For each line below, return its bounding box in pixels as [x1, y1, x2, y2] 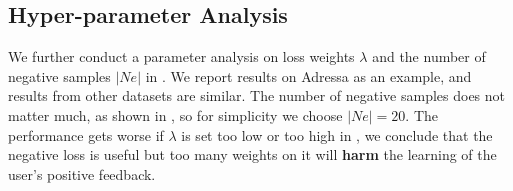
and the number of [372, 46, 486, 67]
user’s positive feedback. [8, 163, 156, 184]
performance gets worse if [8, 124, 164, 145]
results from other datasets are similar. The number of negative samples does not [8, 85, 506, 106]
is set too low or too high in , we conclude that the [181, 124, 493, 145]
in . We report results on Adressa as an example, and [145, 65, 472, 86]
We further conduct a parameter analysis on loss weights [8, 46, 355, 67]
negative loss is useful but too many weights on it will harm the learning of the [8, 144, 497, 165]
